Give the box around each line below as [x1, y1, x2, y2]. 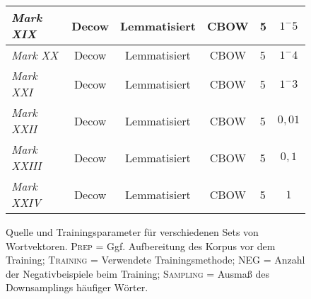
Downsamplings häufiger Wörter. [6, 280, 148, 295]
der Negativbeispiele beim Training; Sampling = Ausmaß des [6, 266, 269, 281]
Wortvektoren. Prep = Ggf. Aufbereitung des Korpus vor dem [6, 238, 276, 253]
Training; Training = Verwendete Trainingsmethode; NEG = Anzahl [6, 252, 305, 267]
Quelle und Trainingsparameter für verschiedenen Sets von [6, 225, 259, 239]
